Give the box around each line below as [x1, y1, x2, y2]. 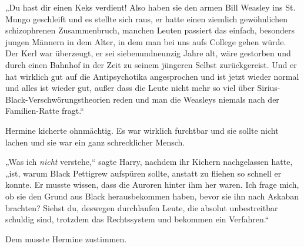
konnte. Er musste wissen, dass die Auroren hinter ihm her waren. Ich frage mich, [5, 178, 299, 191]
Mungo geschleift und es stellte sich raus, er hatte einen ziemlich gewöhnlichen [5, 12, 288, 25]
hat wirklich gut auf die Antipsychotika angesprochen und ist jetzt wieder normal [5, 70, 299, 82]
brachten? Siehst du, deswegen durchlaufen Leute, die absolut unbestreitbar [5, 201, 278, 214]
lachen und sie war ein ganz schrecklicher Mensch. [5, 136, 185, 148]
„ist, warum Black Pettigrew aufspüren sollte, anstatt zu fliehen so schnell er [5, 167, 282, 179]
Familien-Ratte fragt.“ [5, 104, 84, 117]
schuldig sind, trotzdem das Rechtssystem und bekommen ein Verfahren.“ [5, 213, 269, 225]
